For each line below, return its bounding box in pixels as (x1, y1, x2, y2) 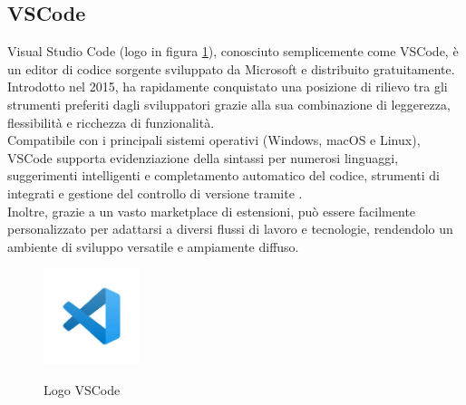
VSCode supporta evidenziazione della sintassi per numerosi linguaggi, (7, 148, 399, 167)
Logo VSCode (44, 380, 121, 399)
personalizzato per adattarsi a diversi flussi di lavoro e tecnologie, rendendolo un (7, 219, 453, 238)
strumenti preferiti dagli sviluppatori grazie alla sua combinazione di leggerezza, (7, 94, 451, 113)
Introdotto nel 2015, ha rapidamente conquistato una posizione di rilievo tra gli (7, 77, 448, 96)
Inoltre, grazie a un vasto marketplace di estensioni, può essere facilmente (7, 201, 416, 220)
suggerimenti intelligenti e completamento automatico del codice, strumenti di (7, 166, 440, 185)
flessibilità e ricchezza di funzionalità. (7, 112, 215, 131)
